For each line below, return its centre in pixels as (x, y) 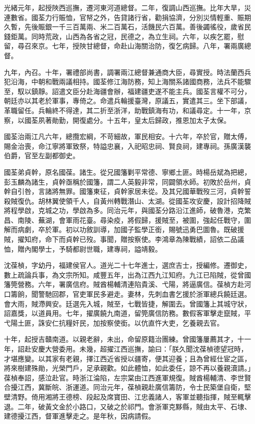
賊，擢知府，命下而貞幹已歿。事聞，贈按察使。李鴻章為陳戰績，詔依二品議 (124, 239)
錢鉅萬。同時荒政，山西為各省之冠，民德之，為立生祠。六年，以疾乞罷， (121, 36)
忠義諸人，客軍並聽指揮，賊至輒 (192, 396)
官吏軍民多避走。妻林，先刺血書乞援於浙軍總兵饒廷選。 (162, 294)
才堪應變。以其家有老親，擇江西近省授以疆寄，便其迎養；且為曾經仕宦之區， (127, 358)
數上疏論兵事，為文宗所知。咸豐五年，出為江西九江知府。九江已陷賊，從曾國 (127, 274)
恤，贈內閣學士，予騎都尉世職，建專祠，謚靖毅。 (83, 248)
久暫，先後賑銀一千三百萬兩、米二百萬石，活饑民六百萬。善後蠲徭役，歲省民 (127, 27)
